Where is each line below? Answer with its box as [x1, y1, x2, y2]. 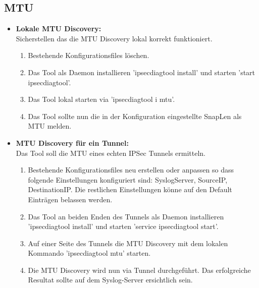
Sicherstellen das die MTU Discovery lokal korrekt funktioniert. [16, 33, 213, 43]
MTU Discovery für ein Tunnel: [16, 137, 129, 148]
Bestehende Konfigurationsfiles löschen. [28, 50, 149, 61]
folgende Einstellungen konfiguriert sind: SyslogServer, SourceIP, [28, 174, 228, 185]
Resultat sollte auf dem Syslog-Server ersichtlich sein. [28, 274, 193, 285]
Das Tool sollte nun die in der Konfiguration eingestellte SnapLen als [28, 110, 242, 121]
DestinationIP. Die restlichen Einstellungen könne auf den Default [28, 184, 232, 195]
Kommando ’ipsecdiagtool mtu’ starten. [28, 248, 151, 258]
